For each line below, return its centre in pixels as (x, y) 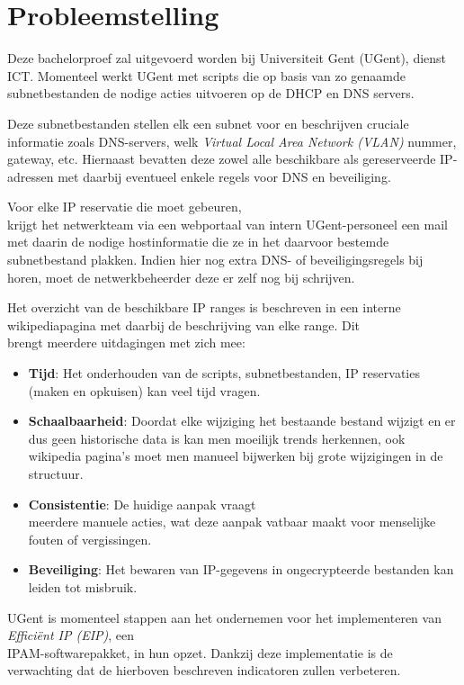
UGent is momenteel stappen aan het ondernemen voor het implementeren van (224, 617)
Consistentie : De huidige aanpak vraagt (142, 504)
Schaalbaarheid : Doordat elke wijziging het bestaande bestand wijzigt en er (242, 421)
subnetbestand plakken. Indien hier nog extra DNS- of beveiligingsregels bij (215, 260)
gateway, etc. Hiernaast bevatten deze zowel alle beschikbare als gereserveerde (222, 159)
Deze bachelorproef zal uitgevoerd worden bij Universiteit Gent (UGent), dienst (227, 58)
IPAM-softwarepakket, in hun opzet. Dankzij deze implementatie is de (200, 652)
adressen (31, 176)
